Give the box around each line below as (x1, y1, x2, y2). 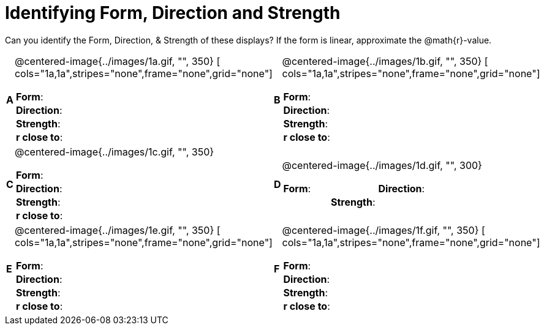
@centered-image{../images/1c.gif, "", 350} (14, 145, 214, 158)
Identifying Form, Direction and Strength (5, 2, 341, 23)
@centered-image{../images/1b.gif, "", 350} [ (282, 54, 488, 67)
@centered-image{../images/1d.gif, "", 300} (282, 159, 482, 171)
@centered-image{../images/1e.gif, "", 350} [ (14, 223, 221, 236)
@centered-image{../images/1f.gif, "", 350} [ (282, 223, 485, 236)
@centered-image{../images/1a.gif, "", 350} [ (14, 54, 221, 67)
